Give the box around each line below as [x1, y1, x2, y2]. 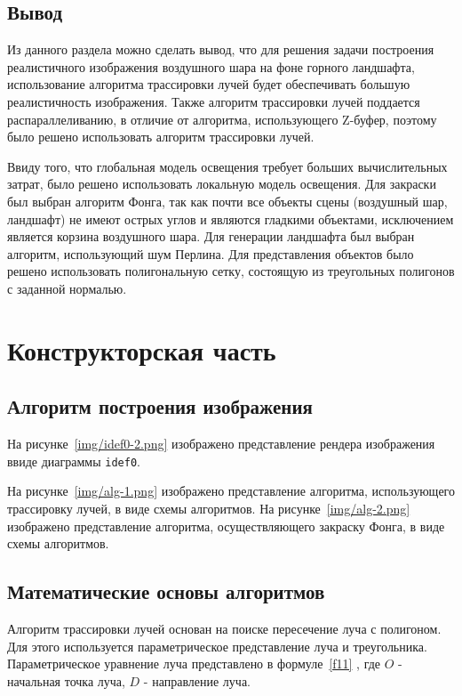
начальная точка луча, [7, 671, 125, 690]
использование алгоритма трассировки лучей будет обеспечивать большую [7, 75, 410, 93]
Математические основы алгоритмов [7, 578, 325, 605]
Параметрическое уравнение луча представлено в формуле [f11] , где [7, 654, 381, 673]
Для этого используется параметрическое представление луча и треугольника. [7, 636, 427, 655]
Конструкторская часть [7, 331, 276, 368]
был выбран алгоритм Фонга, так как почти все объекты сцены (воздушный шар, [7, 191, 448, 210]
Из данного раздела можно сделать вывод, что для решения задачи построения [7, 40, 434, 59]
